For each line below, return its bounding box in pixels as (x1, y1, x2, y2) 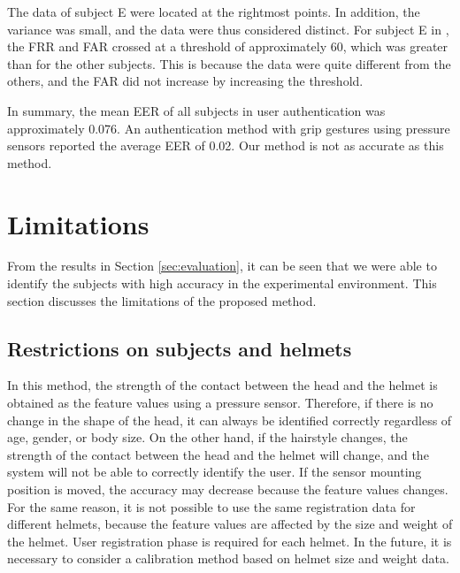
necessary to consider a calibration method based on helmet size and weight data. (7, 549, 449, 568)
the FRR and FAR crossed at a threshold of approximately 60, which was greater (7, 37, 448, 56)
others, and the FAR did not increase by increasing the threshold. (7, 72, 364, 90)
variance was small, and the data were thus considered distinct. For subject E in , (7, 19, 449, 38)
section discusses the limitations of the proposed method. (7, 291, 317, 309)
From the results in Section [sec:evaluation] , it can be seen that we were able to (7, 256, 437, 275)
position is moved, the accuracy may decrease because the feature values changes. (7, 480, 448, 499)
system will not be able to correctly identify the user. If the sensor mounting (7, 462, 422, 481)
